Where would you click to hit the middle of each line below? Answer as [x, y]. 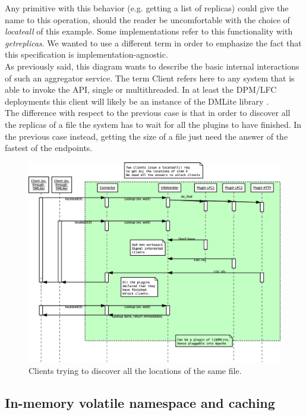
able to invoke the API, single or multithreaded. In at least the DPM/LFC [141, 89]
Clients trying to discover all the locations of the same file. [135, 370]
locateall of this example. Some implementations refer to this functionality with [149, 31]
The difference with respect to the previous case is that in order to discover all [148, 113]
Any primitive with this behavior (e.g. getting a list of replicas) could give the [147, 8]
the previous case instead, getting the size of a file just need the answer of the [146, 136]
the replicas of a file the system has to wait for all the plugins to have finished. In [153, 124]
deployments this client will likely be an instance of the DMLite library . [137, 101]
